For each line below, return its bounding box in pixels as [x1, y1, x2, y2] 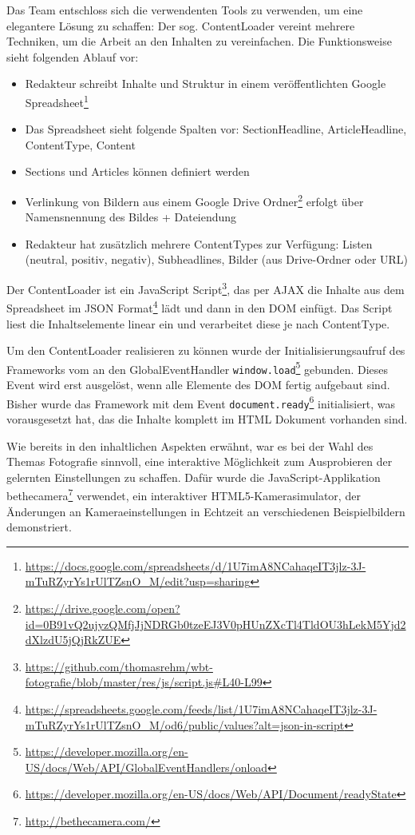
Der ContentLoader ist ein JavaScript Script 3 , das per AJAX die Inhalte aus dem [6, 279, 405, 297]
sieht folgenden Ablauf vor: [6, 48, 139, 65]
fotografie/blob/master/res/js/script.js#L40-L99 [25, 674, 263, 690]
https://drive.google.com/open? [25, 599, 180, 616]
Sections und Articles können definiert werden [25, 163, 250, 180]
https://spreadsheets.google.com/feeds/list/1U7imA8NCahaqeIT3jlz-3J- [25, 700, 377, 717]
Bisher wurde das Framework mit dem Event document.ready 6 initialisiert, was [6, 392, 396, 412]
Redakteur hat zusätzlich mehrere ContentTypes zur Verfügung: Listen [25, 235, 373, 252]
